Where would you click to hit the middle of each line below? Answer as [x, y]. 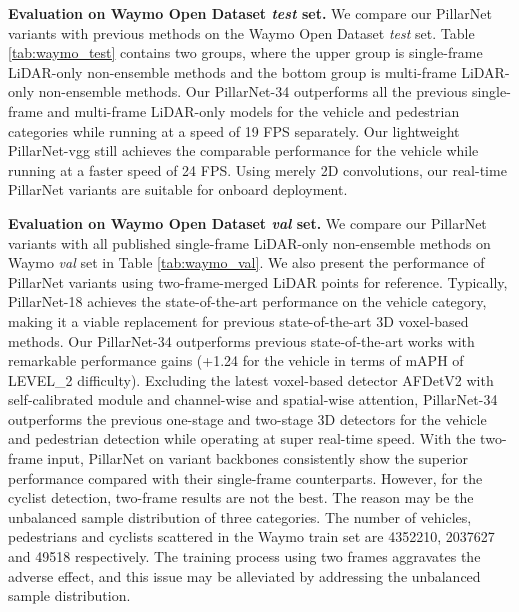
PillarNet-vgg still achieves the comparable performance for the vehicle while [243, 150]
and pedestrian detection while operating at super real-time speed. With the [242, 438]
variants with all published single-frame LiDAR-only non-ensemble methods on [249, 242]
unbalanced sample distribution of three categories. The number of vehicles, [240, 516]
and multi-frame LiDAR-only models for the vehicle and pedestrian [253, 110]
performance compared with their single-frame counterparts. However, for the [245, 477]
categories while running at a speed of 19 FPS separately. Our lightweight [234, 130]
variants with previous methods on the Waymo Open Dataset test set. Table [241, 32]
